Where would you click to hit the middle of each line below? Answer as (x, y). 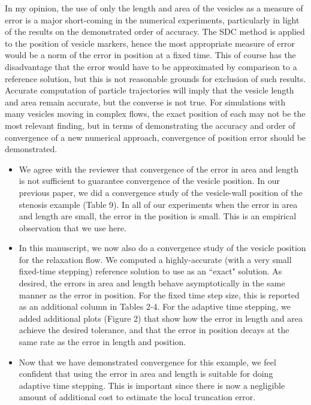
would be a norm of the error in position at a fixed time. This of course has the (150, 55)
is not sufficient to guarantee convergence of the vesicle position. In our (149, 181)
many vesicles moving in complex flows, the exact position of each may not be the (155, 114)
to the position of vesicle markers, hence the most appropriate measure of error (150, 43)
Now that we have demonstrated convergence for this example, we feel (147, 362)
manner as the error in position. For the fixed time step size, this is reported (159, 294)
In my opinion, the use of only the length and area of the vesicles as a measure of (154, 8)
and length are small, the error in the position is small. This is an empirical (158, 216)
